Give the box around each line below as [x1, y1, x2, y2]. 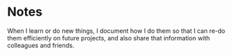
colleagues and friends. [7, 41, 75, 49]
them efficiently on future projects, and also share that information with [7, 33, 210, 42]
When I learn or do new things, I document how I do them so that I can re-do [7, 27, 226, 35]
